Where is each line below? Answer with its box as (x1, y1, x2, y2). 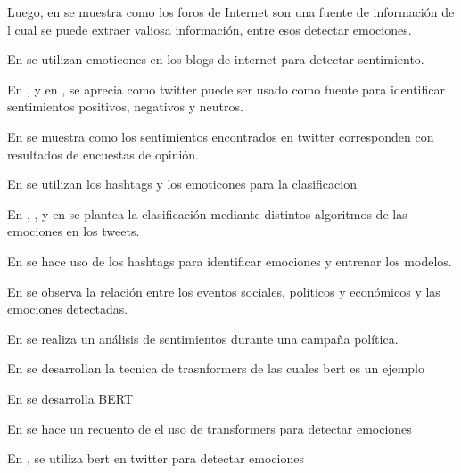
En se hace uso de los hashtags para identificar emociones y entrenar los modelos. (7, 251, 452, 270)
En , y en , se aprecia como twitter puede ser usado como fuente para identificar (7, 79, 445, 98)
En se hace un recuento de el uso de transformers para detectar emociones (7, 419, 412, 437)
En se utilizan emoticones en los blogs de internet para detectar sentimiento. (7, 50, 424, 69)
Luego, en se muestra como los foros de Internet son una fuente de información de (7, 3, 455, 20)
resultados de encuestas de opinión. (7, 144, 200, 163)
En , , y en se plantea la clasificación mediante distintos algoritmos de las (7, 204, 407, 223)
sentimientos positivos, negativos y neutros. (7, 97, 243, 116)
